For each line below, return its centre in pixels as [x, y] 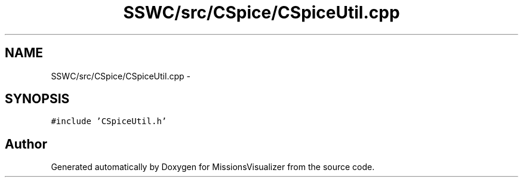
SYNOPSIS [37, 99]
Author [26, 144]
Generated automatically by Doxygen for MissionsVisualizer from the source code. [213, 167]
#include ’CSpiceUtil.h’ [109, 121]
